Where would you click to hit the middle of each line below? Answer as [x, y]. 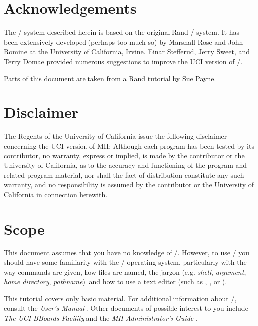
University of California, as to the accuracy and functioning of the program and [126, 165]
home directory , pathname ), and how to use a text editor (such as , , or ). [116, 282]
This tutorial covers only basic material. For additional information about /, [120, 298]
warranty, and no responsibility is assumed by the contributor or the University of [129, 185]
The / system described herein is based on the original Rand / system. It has [122, 32]
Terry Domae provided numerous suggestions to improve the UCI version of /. [123, 61]
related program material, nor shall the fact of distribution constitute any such [124, 175]
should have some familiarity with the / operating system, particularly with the [125, 262]
